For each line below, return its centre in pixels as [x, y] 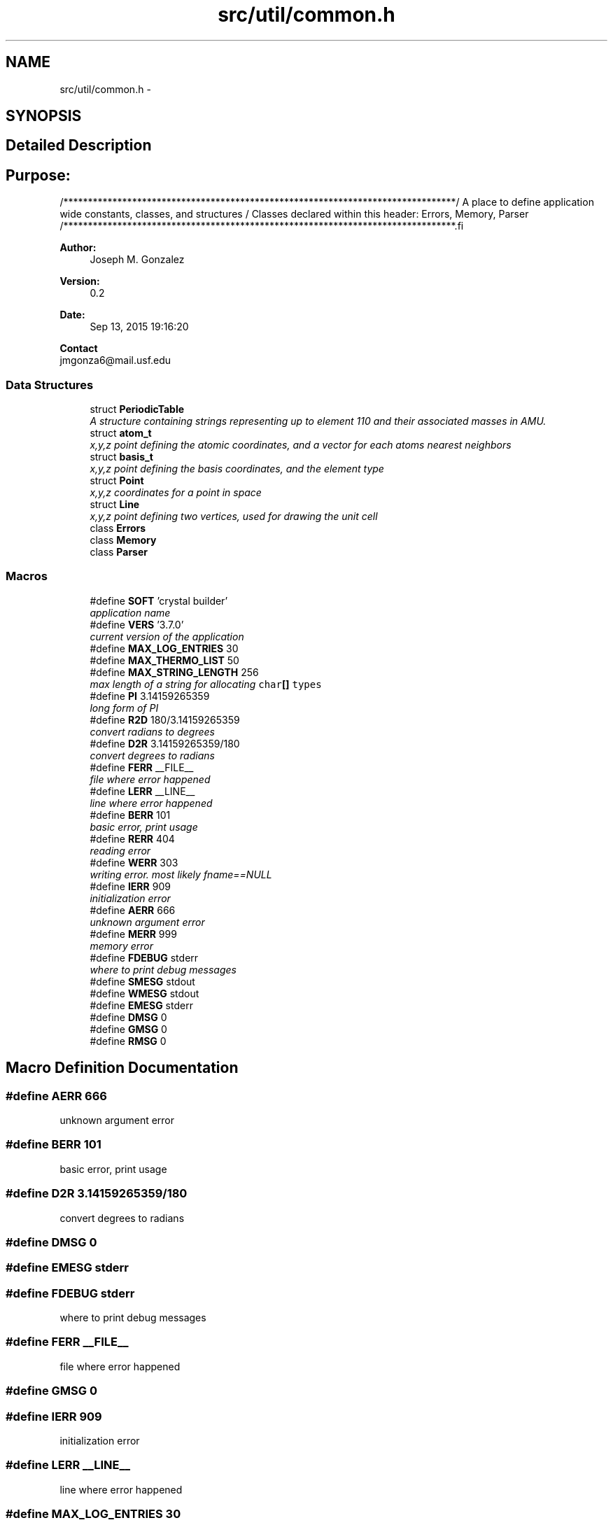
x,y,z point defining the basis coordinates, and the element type [237, 469]
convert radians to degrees [152, 731]
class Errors [118, 528]
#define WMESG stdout [145, 993]
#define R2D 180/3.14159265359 [165, 719]
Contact [79, 349]
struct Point [117, 481]
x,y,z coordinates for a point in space [176, 493]
